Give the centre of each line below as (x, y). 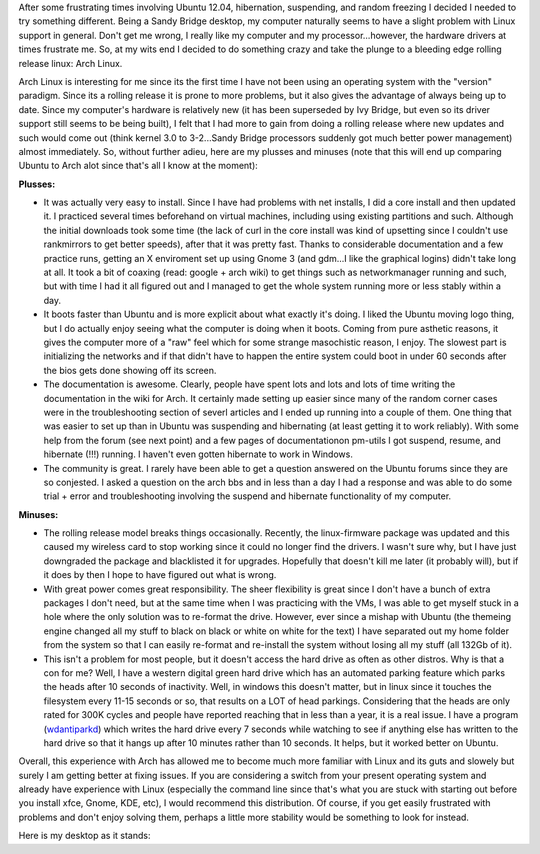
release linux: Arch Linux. (70, 63)
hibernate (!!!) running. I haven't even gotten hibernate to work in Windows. (198, 454)
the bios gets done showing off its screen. (130, 370)
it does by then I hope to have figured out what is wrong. (160, 575)
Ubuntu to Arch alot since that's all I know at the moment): (138, 166)
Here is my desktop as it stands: (84, 836)
